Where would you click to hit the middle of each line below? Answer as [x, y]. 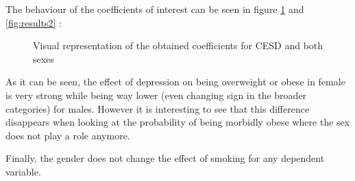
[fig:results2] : [34, 22]
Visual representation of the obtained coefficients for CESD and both [178, 45]
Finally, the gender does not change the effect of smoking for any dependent [165, 158]
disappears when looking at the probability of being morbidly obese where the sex [178, 122]
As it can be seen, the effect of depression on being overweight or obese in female [175, 82]
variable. [23, 171]
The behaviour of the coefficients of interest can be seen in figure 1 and [155, 9]
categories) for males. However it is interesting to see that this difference [158, 108]
